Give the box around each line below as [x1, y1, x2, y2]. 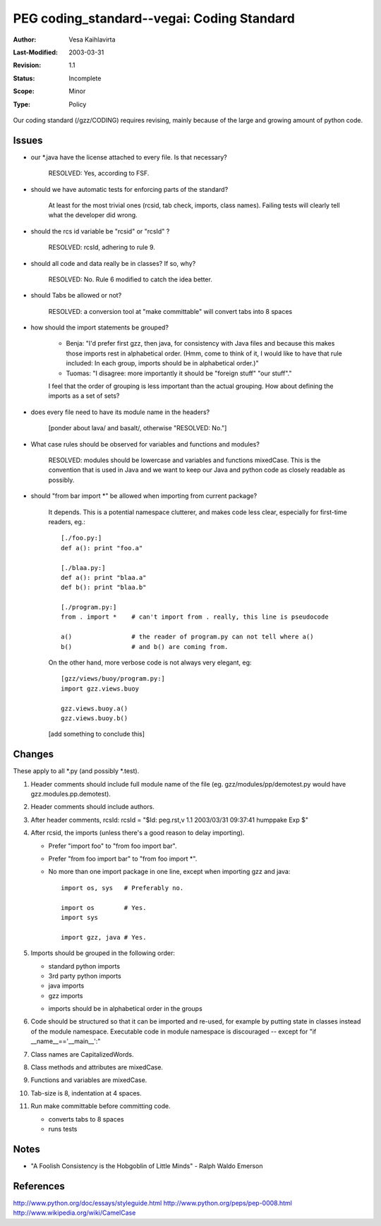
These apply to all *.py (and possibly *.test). [13, 767, 140, 775]
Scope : [13, 87, 35, 95]
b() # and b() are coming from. [61, 643, 229, 650]
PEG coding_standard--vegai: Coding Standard [13, 11, 296, 26]
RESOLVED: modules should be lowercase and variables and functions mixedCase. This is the [48, 456, 321, 464]
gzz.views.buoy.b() [61, 714, 128, 722]
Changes [13, 748, 54, 760]
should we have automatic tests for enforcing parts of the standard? [30, 185, 229, 193]
